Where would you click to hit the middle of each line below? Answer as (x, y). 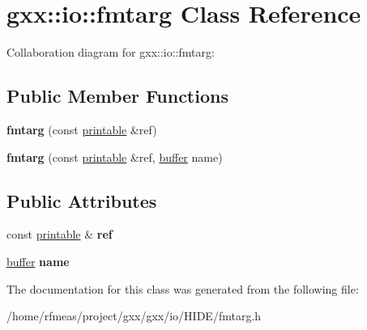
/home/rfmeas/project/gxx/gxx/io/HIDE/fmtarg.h (134, 316)
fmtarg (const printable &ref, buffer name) (115, 157)
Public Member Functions (117, 96)
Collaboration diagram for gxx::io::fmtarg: (111, 52)
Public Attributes (82, 200)
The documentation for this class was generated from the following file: (183, 288)
